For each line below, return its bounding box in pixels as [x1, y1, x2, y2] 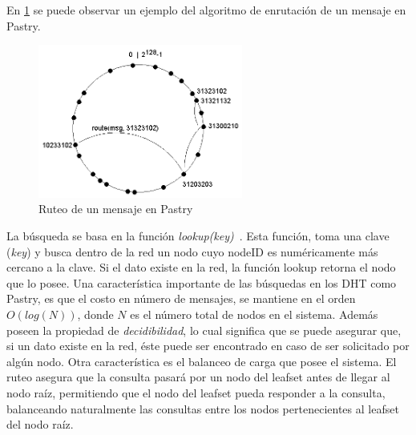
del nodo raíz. [6, 416, 74, 433]
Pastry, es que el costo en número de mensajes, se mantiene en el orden [6, 290, 356, 307]
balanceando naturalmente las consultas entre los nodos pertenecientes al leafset [6, 400, 399, 417]
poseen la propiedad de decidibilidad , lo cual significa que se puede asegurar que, [6, 321, 402, 338]
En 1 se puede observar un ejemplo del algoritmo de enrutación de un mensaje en [6, 2, 406, 18]
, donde [77, 306, 114, 323]
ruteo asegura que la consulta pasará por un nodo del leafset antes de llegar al [6, 369, 390, 385]
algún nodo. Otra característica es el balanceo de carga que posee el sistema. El [6, 352, 397, 369]
